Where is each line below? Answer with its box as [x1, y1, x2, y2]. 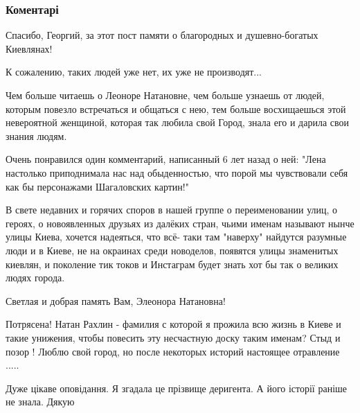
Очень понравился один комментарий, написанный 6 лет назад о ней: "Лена [6, 152, 326, 166]
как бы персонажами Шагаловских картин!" [6, 179, 189, 193]
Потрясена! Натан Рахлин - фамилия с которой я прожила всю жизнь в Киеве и [6, 317, 341, 331]
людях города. [6, 270, 65, 285]
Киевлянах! [6, 41, 53, 55]
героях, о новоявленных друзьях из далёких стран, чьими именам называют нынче [6, 216, 354, 230]
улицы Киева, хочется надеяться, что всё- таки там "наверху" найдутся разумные [6, 229, 347, 244]
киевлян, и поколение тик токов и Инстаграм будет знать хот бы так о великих [6, 256, 339, 271]
